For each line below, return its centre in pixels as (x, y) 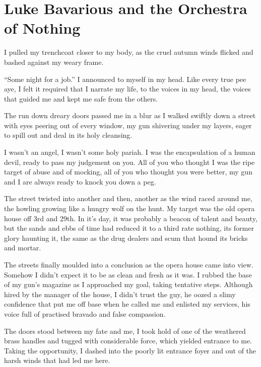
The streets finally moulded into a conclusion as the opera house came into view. (129, 264)
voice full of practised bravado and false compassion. (85, 313)
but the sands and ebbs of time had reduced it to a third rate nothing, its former (129, 228)
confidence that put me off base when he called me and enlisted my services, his (127, 304)
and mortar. (23, 248)
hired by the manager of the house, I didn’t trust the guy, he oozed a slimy (120, 294)
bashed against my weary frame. (54, 62)
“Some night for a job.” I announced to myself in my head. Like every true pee (125, 79)
